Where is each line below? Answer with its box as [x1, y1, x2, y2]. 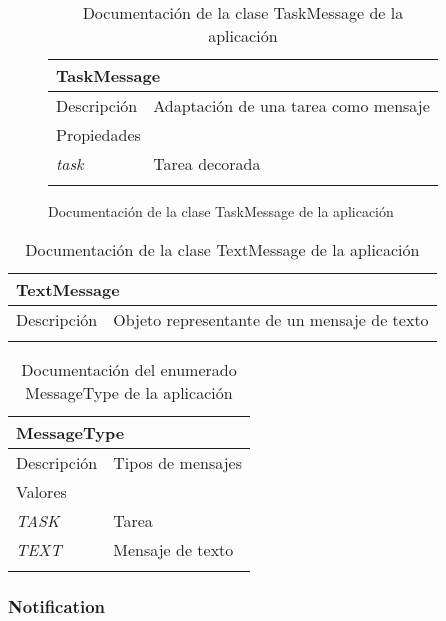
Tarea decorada [153, 152, 261, 175]
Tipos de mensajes [113, 450, 242, 474]
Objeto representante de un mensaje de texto [113, 307, 429, 331]
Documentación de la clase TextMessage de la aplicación [25, 237, 420, 261]
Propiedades [56, 123, 141, 146]
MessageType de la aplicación [25, 380, 233, 404]
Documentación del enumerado [21, 357, 237, 381]
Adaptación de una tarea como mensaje [153, 94, 430, 117]
